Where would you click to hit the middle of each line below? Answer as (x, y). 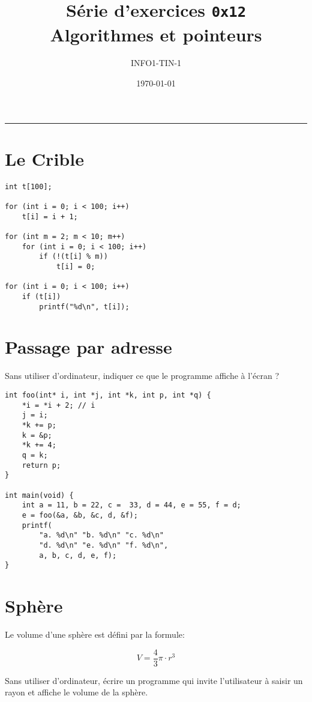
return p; (41, 465)
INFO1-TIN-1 (156, 63)
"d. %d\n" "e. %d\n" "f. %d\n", (104, 545)
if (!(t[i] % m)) (73, 257)
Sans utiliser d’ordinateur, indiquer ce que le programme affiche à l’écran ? (142, 376)
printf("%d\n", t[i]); (84, 307)
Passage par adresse (88, 347)
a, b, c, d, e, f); (78, 555)
